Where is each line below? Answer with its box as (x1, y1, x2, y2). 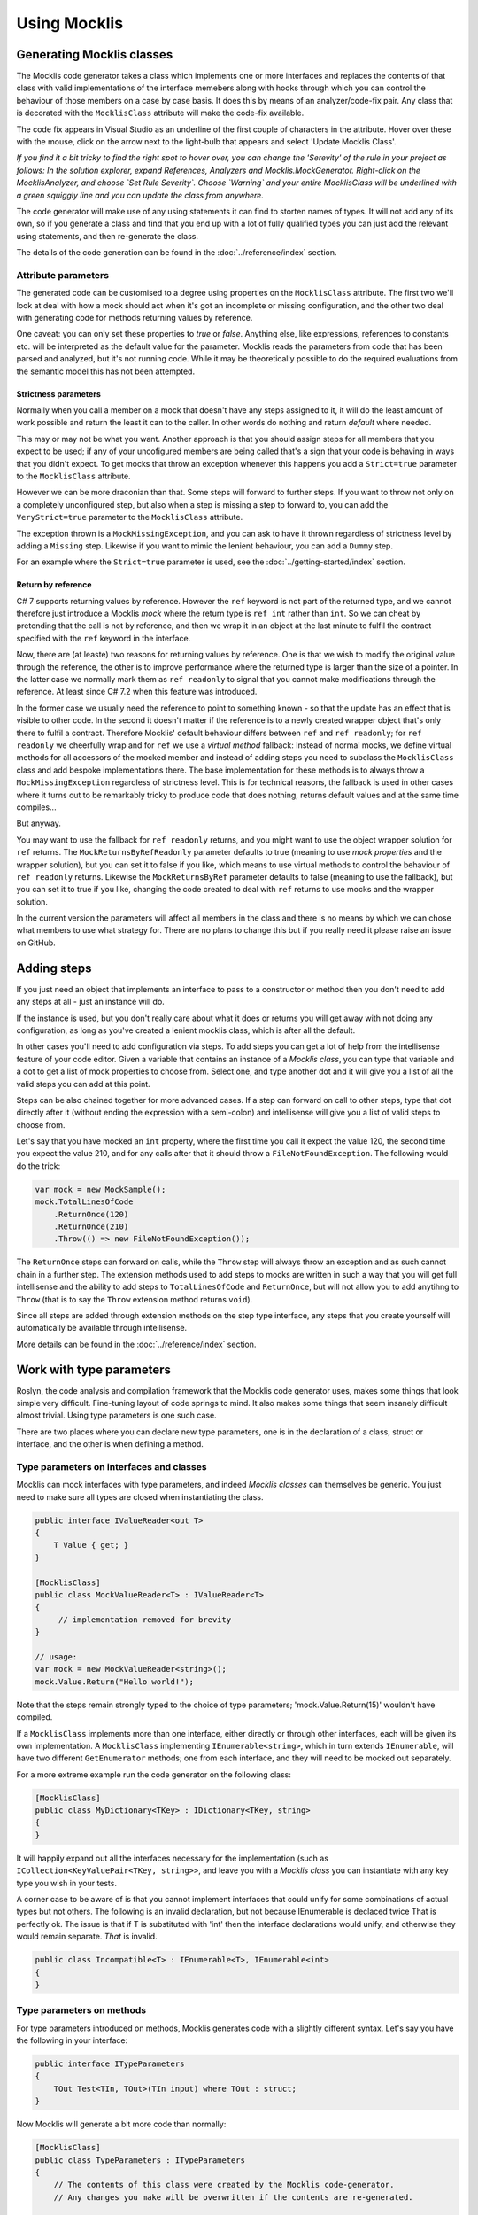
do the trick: (16, 1161, 61, 1171)
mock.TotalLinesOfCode (35, 1197, 134, 1207)
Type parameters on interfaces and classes (16, 1460, 207, 1473)
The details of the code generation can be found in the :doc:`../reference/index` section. (16, 247, 337, 258)
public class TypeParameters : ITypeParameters (35, 2155, 245, 2165)
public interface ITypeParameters (35, 2059, 185, 2069)
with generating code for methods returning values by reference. (16, 313, 253, 323)
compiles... (16, 802, 57, 812)
